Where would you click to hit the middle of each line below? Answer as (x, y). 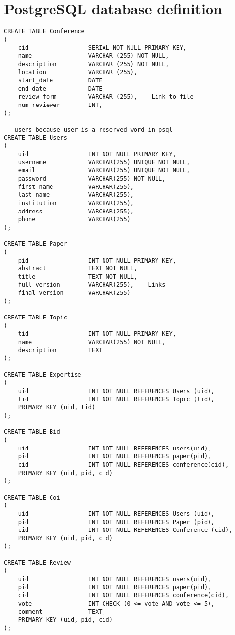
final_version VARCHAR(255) (74, 293)
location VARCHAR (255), (78, 72)
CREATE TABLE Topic (36, 318)
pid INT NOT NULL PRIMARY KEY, (97, 260)
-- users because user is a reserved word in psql (88, 130)
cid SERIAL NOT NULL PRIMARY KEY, (102, 48)
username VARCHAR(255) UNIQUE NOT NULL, (104, 162)
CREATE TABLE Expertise (43, 375)
